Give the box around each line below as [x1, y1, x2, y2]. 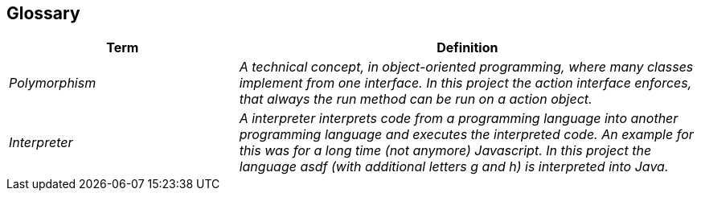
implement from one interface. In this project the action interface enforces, [239, 75, 692, 92]
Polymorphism [9, 75, 96, 92]
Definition [437, 39, 498, 56]
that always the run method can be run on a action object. [239, 91, 592, 108]
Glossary [6, 3, 80, 23]
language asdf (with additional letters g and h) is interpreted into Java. [239, 158, 669, 175]
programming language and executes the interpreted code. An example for [239, 126, 694, 143]
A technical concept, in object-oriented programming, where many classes [239, 59, 694, 76]
